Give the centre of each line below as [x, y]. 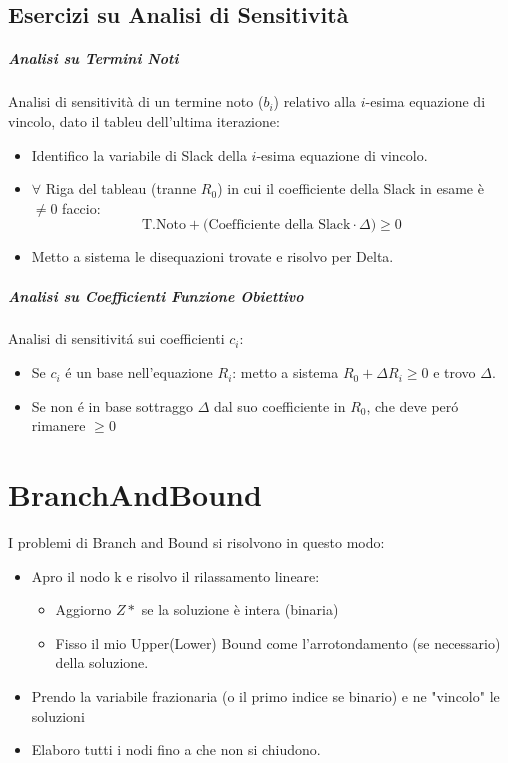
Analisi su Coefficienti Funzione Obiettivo [156, 295]
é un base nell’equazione [139, 372]
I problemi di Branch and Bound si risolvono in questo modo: [196, 541]
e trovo [454, 372]
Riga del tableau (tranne [121, 188]
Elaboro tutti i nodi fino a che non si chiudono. [176, 749]
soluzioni [58, 715]
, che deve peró [412, 405]
